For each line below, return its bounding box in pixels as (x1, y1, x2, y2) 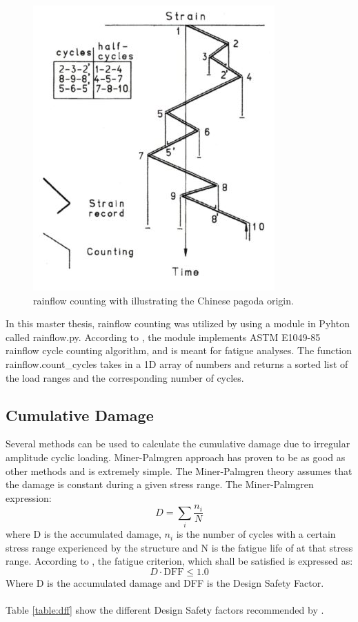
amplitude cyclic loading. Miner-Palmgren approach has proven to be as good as (6, 449, 346, 464)
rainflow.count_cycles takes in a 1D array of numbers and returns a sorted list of (6, 356, 348, 371)
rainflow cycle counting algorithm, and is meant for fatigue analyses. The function (6, 343, 352, 358)
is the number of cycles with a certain (176, 527, 336, 541)
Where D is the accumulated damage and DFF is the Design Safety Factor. (6, 575, 324, 590)
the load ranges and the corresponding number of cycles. (6, 370, 244, 385)
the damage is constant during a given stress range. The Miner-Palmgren (6, 477, 314, 492)
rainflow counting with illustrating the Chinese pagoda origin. (33, 293, 294, 307)
